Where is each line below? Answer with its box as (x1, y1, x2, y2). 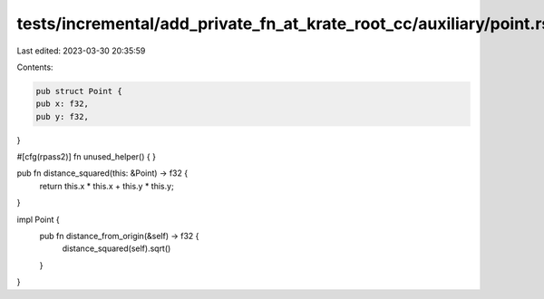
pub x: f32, (35, 99, 90, 109)
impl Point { (16, 214, 60, 225)
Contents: (16, 62, 53, 72)
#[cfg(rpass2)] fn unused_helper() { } (16, 151, 156, 162)
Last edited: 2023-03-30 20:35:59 (16, 45, 146, 56)
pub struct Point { (35, 86, 122, 96)
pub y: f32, (35, 111, 90, 121)
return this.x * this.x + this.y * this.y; (39, 180, 174, 191)
